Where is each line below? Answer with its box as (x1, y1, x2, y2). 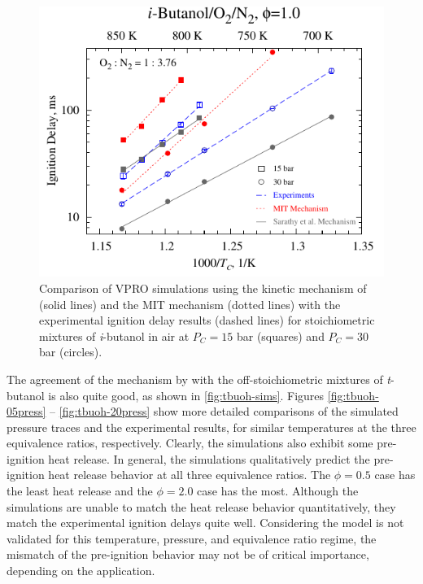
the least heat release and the (7, 482, 153, 499)
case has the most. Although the (197, 482, 359, 499)
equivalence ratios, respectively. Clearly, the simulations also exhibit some (7, 434, 373, 451)
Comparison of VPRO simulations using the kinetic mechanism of (39, 279, 367, 296)
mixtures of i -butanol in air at (39, 327, 190, 344)
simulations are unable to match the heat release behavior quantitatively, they (7, 498, 396, 515)
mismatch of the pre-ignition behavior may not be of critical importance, (7, 546, 369, 563)
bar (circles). (39, 343, 102, 360)
